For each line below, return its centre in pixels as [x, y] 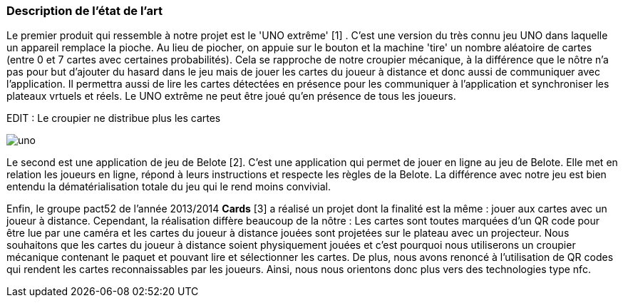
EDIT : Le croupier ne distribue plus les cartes [114, 118]
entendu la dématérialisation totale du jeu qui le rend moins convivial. [169, 187]
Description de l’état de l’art [84, 11]
